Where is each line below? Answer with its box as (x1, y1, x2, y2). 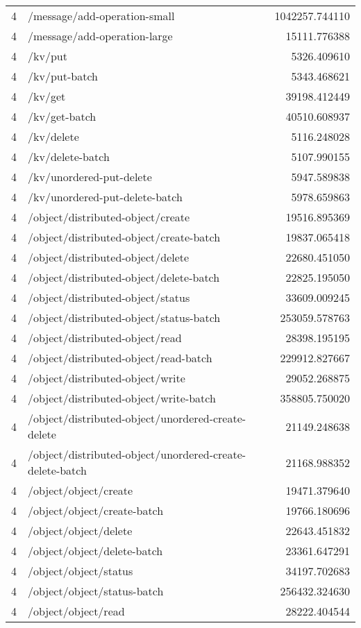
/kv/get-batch (28, 108, 96, 124)
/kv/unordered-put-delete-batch (28, 189, 183, 205)
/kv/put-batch (28, 68, 98, 84)
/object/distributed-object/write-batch (28, 390, 216, 406)
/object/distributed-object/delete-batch (28, 269, 220, 285)
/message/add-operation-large (28, 28, 173, 44)
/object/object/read (28, 603, 125, 619)
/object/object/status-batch (28, 583, 164, 599)
